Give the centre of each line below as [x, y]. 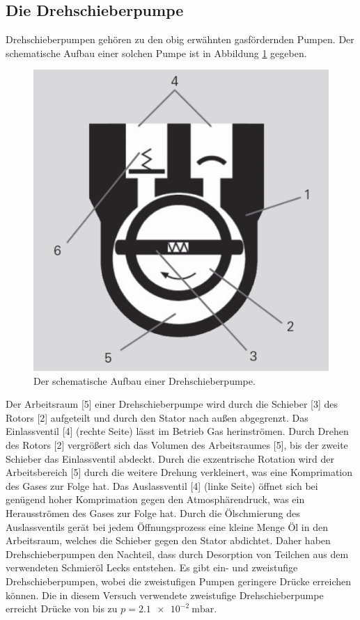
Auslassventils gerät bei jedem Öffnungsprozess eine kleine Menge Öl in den [167, 526]
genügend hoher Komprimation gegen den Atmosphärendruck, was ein [155, 499]
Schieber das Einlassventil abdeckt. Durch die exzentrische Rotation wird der [170, 458]
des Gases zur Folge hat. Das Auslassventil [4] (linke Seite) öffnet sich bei [162, 485]
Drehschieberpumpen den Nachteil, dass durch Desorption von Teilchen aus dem [177, 554]
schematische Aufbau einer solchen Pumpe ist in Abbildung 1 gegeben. [156, 53]
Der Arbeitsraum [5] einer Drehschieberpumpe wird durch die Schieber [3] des [172, 404]
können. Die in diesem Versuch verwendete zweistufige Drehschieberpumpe [165, 595]
